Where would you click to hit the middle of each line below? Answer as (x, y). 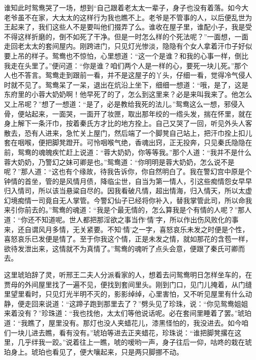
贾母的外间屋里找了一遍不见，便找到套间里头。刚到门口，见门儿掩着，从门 (125, 284)
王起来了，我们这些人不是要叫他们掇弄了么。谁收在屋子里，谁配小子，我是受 (128, 27)
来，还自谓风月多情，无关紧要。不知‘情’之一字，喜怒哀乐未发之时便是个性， (127, 229)
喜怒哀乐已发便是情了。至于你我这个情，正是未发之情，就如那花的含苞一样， (128, 239)
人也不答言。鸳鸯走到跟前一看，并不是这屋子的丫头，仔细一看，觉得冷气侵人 (128, 75)
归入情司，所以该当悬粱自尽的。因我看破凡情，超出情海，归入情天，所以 (121, 191)
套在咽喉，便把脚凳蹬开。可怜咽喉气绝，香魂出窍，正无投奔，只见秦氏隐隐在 (128, 142)
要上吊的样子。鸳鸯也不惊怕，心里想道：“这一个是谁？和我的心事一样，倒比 (126, 55)
